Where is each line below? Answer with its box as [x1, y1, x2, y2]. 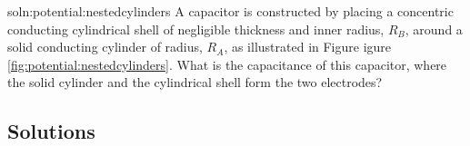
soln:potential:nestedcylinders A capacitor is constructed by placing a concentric [7, 2, 454, 20]
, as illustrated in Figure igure [224, 37, 392, 56]
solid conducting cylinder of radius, [7, 37, 203, 56]
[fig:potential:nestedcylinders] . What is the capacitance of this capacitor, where [7, 54, 447, 73]
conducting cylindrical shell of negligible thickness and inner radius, [7, 19, 385, 38]
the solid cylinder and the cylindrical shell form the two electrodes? [7, 73, 383, 92]
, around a [405, 19, 463, 38]
